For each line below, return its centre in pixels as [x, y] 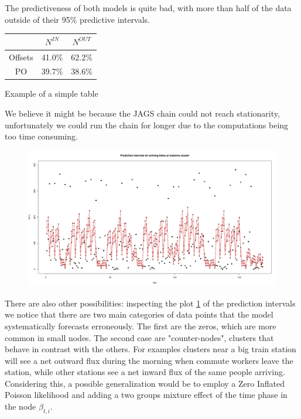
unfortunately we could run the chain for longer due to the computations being [147, 125]
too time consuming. [41, 136]
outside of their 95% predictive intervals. [77, 19]
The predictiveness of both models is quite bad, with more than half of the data [148, 8]
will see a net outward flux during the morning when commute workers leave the [149, 360]
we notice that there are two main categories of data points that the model [139, 314]
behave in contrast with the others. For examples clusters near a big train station [150, 349]
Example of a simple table [52, 93]
